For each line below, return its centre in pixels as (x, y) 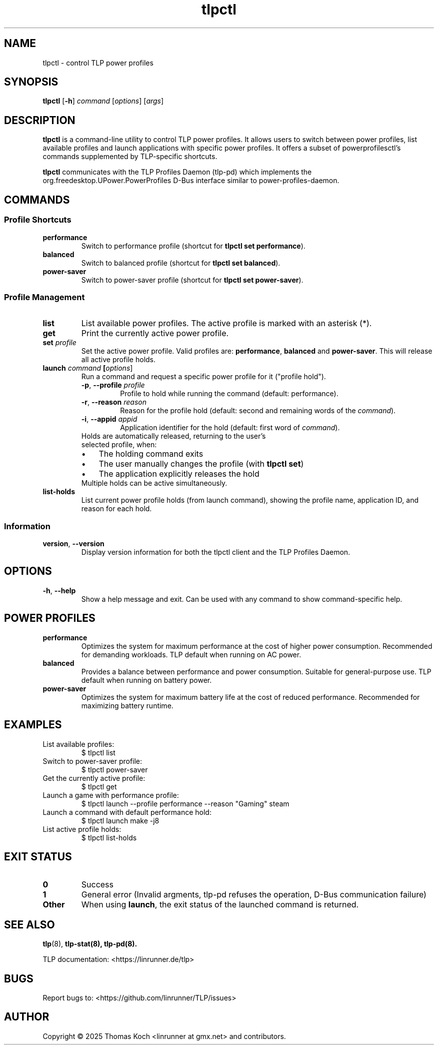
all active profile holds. (118, 360)
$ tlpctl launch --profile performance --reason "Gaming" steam (185, 803)
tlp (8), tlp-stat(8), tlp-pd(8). (90, 944)
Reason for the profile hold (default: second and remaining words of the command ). (258, 411)
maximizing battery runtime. (127, 705)
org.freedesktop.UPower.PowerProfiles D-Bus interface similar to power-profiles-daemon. (191, 181)
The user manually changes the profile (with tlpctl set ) (201, 464)
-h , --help (59, 590)
